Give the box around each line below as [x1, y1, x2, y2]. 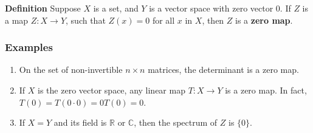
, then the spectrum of [134, 116, 218, 129]
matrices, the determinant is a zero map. [148, 63, 299, 76]
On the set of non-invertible [19, 63, 123, 76]
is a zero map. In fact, [225, 84, 307, 96]
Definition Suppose [5, 2, 81, 14]
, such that [66, 13, 106, 26]
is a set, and [93, 2, 139, 14]
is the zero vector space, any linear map [38, 84, 185, 96]
